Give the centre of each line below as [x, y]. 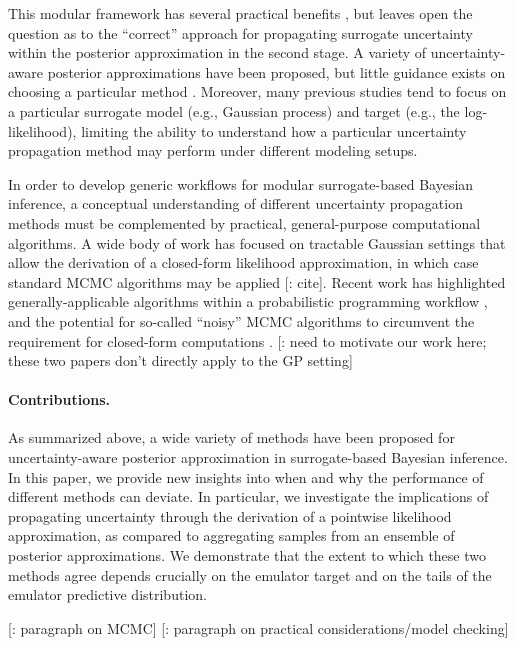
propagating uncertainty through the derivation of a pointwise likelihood [230, 515]
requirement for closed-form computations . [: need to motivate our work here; [247, 340]
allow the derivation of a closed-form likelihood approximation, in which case [243, 262]
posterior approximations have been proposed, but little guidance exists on [276, 71]
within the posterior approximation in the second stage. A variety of [217, 52]
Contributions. [59, 399]
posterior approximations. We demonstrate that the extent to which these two [247, 555]
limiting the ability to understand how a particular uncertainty [274, 130]
